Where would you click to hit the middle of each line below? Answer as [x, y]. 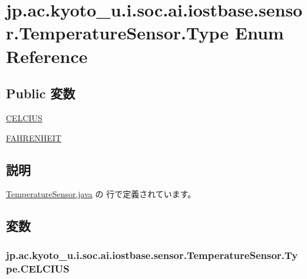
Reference [47, 56]
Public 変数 [41, 93]
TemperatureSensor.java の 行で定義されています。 [101, 194]
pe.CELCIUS [38, 268]
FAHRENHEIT [34, 137]
